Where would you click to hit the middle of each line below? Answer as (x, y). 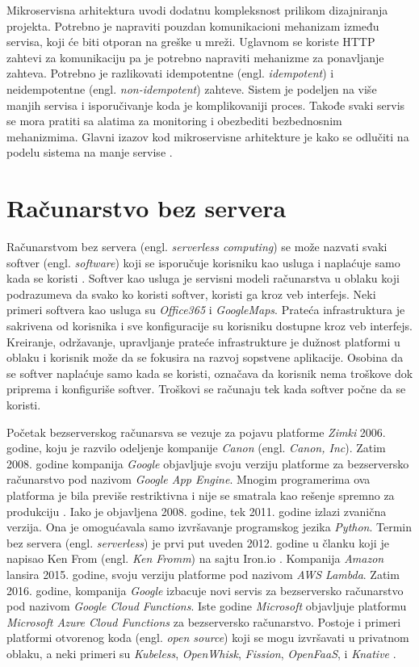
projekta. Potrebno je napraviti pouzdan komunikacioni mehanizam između (193, 25)
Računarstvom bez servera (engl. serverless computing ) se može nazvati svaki (197, 247)
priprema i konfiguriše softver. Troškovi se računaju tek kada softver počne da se (206, 389)
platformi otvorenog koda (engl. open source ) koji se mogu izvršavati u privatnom (208, 638)
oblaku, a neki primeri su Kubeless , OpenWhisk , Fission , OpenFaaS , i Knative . (201, 653)
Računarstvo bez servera (147, 208)
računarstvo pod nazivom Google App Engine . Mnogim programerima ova (189, 479)
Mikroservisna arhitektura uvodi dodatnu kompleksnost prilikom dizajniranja (197, 10)
